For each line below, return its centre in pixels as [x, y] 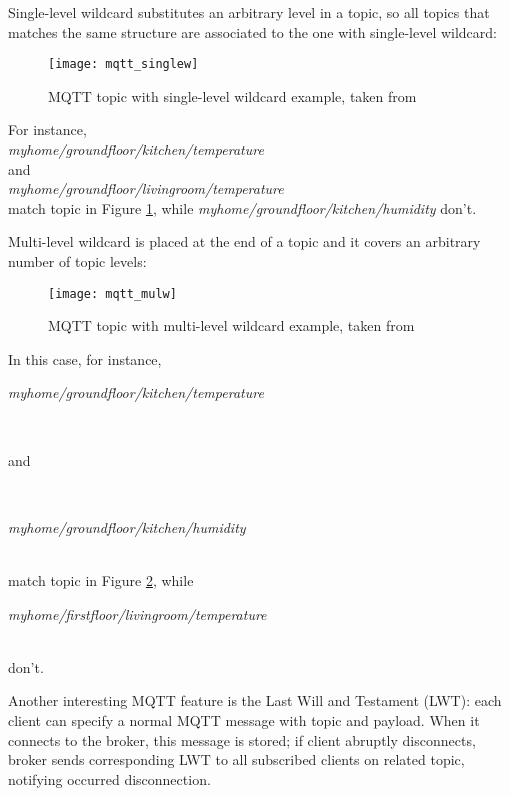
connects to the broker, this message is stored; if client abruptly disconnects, [242, 739]
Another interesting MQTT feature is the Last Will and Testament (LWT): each [255, 700]
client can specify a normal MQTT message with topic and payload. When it [244, 719]
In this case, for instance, [85, 358]
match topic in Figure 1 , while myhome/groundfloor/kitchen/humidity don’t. [242, 207]
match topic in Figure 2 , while [101, 580]
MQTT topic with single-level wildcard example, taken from [232, 95]
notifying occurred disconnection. [109, 778]
